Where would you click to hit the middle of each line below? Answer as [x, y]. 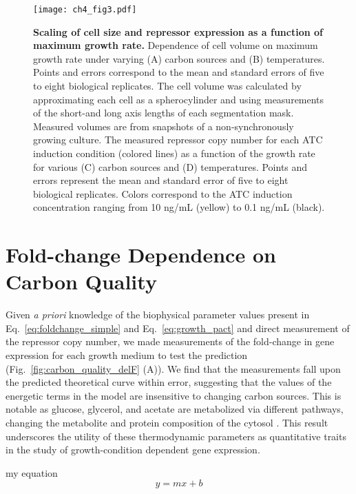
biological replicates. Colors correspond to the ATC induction [163, 193]
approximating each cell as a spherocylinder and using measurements [179, 99]
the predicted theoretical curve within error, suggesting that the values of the [169, 382]
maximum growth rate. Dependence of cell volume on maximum [176, 45]
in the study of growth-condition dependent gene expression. [133, 450]
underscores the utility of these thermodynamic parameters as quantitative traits [176, 436]
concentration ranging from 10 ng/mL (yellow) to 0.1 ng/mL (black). [179, 207]
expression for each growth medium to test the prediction [127, 355]
